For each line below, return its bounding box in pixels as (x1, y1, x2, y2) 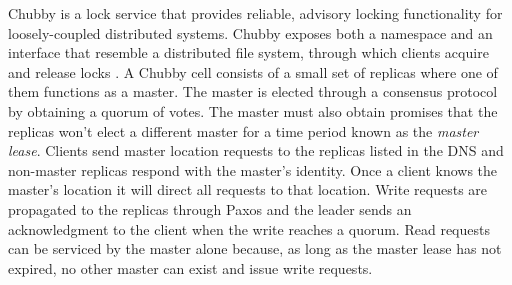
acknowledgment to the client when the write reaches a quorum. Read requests (8, 218, 490, 239)
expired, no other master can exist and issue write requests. (8, 257, 373, 278)
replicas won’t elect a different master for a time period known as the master (8, 120, 479, 141)
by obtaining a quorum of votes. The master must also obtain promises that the (8, 100, 498, 121)
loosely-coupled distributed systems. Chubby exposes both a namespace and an (8, 22, 493, 43)
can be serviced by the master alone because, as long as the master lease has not (8, 238, 502, 259)
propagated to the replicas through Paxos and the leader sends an (8, 198, 412, 219)
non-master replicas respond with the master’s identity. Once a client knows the (8, 159, 498, 180)
